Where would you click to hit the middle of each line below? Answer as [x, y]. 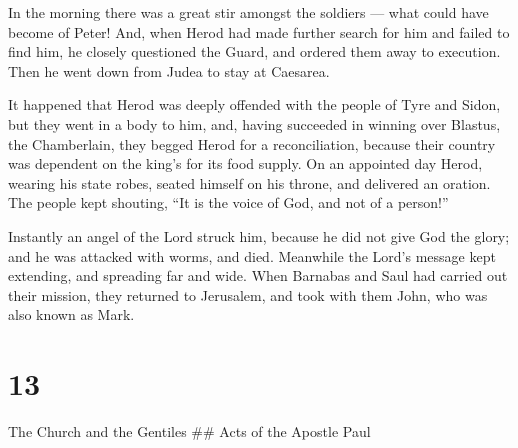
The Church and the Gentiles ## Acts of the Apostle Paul [189, 431]
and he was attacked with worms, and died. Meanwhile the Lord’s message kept [252, 255]
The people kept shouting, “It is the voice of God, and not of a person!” [228, 202]
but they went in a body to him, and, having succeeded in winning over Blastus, [254, 123]
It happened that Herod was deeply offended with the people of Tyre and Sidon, [254, 104]
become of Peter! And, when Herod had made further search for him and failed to [259, 31]
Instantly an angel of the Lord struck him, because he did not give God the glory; [259, 235]
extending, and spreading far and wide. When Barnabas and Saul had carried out [258, 275]
